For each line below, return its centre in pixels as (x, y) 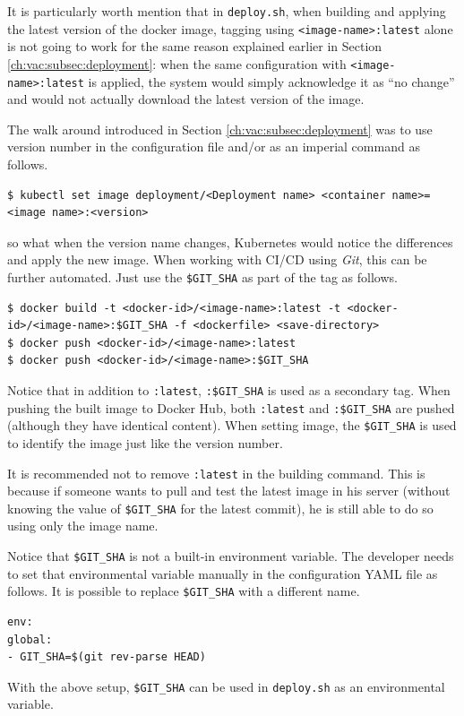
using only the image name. (83, 526)
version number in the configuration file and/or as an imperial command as (214, 147)
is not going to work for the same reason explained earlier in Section (195, 46)
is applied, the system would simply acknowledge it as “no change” (271, 81)
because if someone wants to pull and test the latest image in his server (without (229, 491)
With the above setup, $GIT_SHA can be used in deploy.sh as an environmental (226, 686)
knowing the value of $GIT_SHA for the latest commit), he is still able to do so (220, 508)
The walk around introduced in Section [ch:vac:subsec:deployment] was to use (220, 129)
